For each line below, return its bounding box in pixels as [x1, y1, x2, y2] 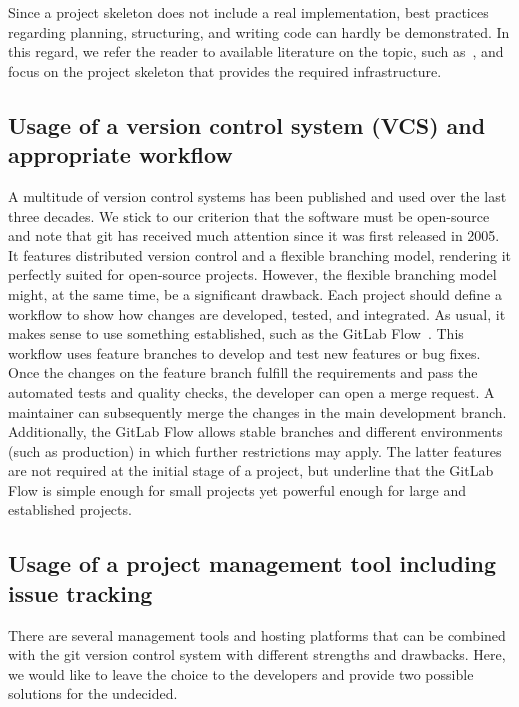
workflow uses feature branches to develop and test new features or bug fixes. [8, 342, 481, 363]
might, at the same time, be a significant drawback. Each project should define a [8, 283, 502, 304]
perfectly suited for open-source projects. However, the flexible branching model [8, 264, 497, 285]
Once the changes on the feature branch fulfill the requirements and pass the [8, 362, 478, 383]
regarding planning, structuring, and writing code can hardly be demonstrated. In [8, 21, 510, 42]
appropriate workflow [8, 139, 233, 170]
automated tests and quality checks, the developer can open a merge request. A [8, 381, 495, 402]
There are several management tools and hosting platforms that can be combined [8, 624, 506, 645]
